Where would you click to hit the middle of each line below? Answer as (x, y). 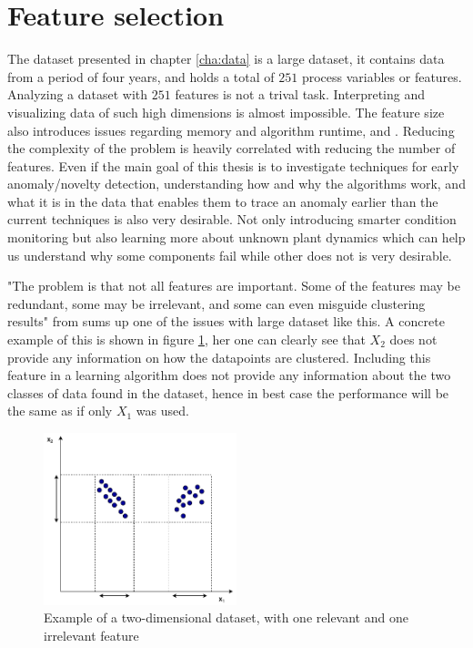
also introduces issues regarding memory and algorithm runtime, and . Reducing (231, 130)
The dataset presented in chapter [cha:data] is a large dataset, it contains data (226, 59)
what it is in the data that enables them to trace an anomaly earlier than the (223, 201)
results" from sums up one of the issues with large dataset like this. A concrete (226, 321)
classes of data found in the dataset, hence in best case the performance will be (228, 392)
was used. (162, 411)
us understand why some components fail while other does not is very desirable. (230, 255)
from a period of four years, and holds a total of (141, 76)
